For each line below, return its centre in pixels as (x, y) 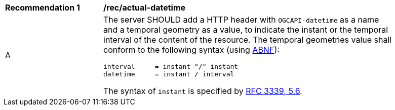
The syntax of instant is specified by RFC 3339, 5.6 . (203, 91)
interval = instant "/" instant (171, 67)
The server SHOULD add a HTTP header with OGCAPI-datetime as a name (241, 20)
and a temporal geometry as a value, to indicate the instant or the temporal (246, 30)
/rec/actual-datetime (145, 8)
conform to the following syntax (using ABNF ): (191, 50)
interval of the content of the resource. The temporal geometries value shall (248, 40)
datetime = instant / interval (169, 74)
